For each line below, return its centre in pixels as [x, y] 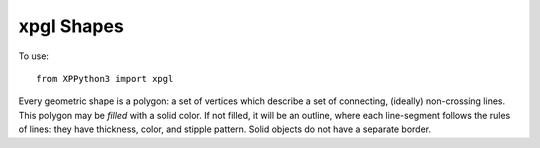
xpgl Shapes [71, 26]
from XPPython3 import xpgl [105, 78]
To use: [34, 56]
